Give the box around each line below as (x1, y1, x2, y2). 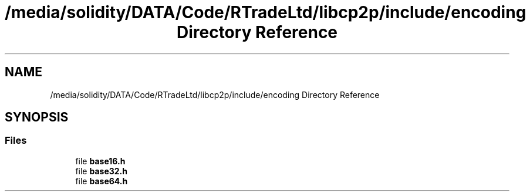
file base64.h (75, 175, 128, 186)
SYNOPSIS (5, 110, 69, 125)
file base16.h (75, 156, 126, 166)
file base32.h (75, 165, 127, 176)
